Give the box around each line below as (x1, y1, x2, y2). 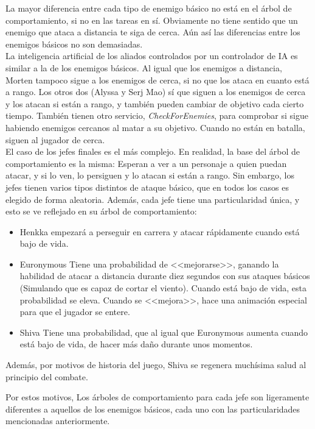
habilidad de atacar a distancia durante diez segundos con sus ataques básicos (19, 269, 310, 282)
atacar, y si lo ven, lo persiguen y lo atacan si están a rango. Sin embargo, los (5, 169, 294, 182)
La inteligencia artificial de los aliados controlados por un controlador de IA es (5, 49, 298, 62)
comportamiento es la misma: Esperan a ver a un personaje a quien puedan (5, 157, 287, 169)
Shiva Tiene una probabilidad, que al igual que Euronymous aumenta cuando (19, 325, 308, 338)
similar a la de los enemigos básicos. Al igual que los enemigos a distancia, (5, 61, 282, 74)
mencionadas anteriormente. (5, 414, 110, 427)
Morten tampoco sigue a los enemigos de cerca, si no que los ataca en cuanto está (5, 73, 310, 86)
